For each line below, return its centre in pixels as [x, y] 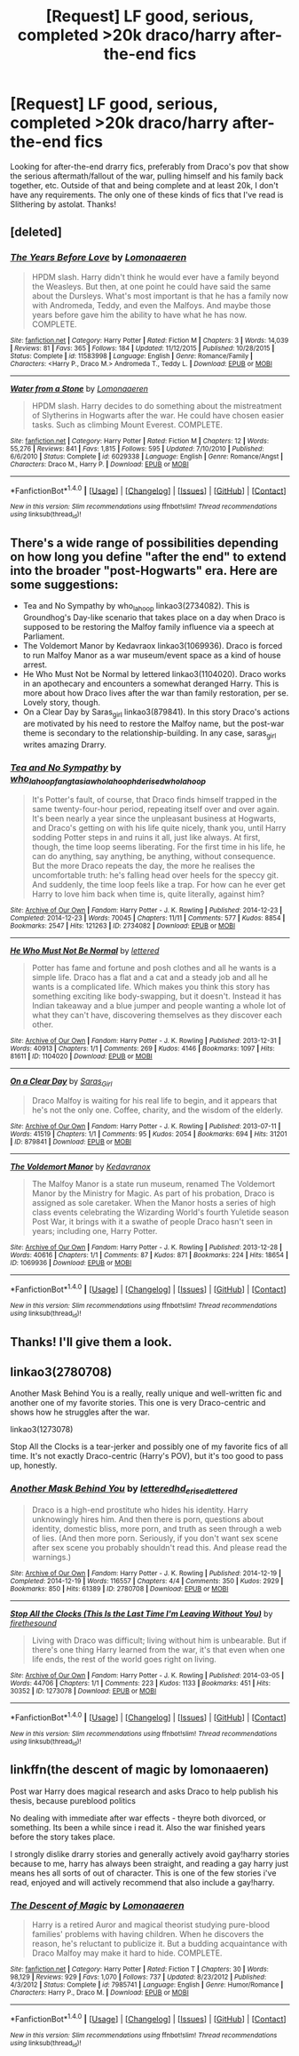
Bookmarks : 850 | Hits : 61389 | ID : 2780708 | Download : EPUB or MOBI [119, 1589]
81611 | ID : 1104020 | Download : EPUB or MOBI [82, 1056]
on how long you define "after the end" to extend [148, 557]
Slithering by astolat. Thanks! [63, 204]
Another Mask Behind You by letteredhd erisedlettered [124, 1489]
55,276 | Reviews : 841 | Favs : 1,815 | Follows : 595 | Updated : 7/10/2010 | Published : [137, 449]
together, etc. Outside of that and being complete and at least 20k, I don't [144, 185]
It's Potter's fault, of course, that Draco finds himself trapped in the [154, 800]
